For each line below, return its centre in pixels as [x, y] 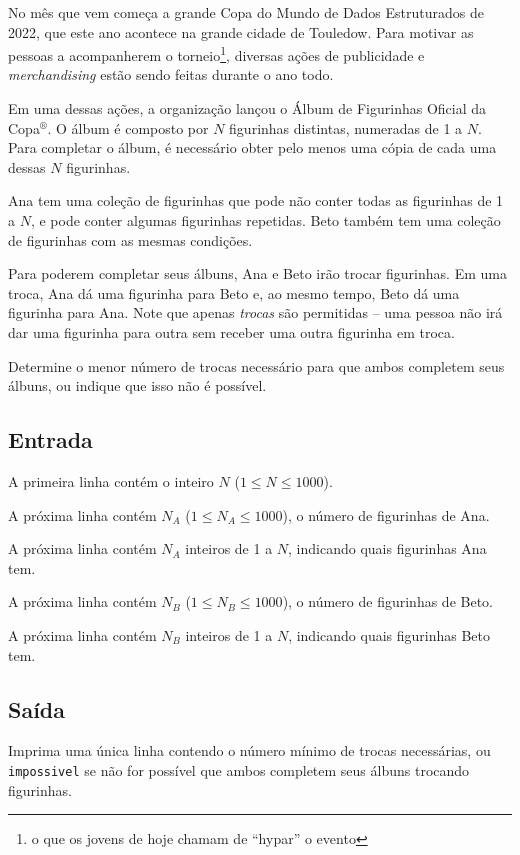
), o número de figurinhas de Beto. [387, 601]
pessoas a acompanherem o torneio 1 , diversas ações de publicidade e [216, 53]
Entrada [50, 439]
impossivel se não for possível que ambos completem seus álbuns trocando [239, 769]
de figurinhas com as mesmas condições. [130, 239]
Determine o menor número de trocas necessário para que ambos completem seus [256, 365]
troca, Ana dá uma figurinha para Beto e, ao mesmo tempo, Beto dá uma [234, 292]
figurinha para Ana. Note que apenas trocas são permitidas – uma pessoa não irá [255, 312]
